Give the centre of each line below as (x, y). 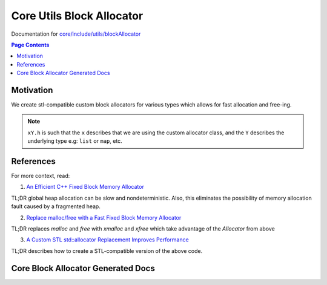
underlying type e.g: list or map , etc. (75, 141)
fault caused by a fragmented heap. (56, 206)
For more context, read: (41, 176)
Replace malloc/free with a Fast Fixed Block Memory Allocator (104, 217)
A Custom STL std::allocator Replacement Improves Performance (107, 240)
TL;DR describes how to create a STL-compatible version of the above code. (107, 251)
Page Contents (30, 45)
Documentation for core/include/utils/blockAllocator (76, 34)
